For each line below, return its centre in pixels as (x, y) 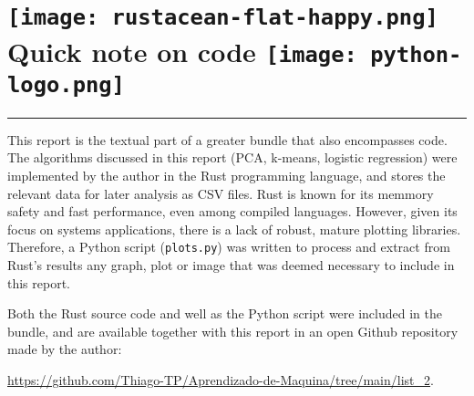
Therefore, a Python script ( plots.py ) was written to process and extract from (229, 247)
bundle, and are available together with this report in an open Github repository (233, 331)
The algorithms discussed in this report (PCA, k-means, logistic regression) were (232, 157)
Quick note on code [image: (182, 51)
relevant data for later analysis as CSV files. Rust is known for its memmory (221, 193)
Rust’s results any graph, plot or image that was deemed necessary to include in (231, 265)
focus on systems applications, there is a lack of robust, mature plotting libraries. (234, 229)
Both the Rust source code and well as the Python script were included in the (225, 313)
